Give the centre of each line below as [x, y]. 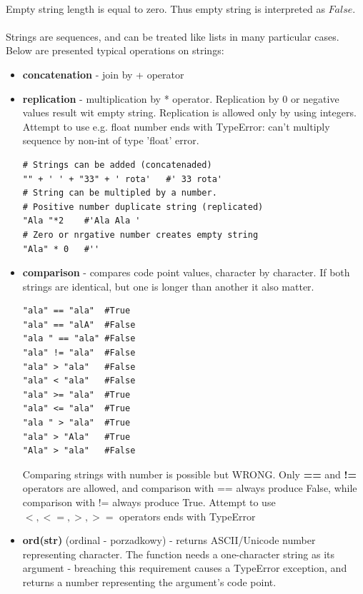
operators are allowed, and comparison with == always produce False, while [190, 488]
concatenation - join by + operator [103, 74]
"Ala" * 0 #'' [61, 249]
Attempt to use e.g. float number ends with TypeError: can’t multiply [176, 126]
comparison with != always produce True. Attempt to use [149, 502]
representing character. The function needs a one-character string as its [178, 554]
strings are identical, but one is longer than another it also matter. [168, 286]
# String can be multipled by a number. [120, 193]
